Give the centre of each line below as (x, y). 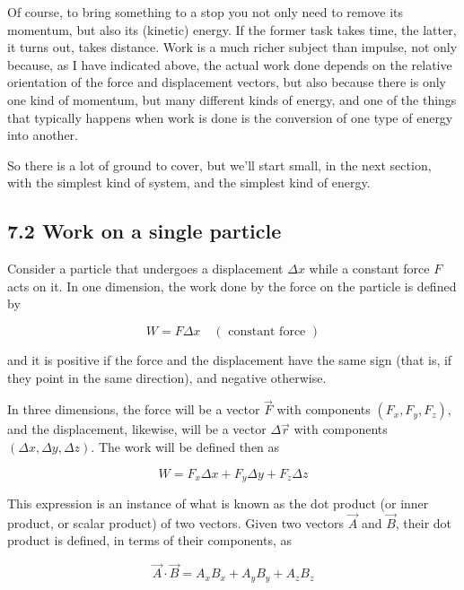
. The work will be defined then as (185, 446)
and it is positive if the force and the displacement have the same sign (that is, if (230, 359)
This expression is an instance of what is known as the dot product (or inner (218, 503)
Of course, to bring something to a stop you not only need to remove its (206, 12)
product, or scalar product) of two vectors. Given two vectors (176, 522)
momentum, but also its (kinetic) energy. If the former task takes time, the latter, (232, 29)
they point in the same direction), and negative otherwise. (167, 377)
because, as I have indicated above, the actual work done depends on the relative (230, 64)
